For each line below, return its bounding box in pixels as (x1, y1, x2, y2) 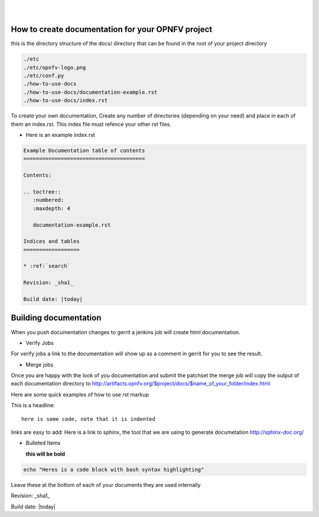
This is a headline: (11, 402, 56, 409)
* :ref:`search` (23, 263, 71, 270)
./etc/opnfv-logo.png (23, 64, 86, 71)
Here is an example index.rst (25, 132, 96, 138)
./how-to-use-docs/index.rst (23, 97, 108, 104)
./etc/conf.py (23, 73, 64, 79)
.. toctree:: (23, 188, 61, 195)
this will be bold (25, 450, 65, 457)
